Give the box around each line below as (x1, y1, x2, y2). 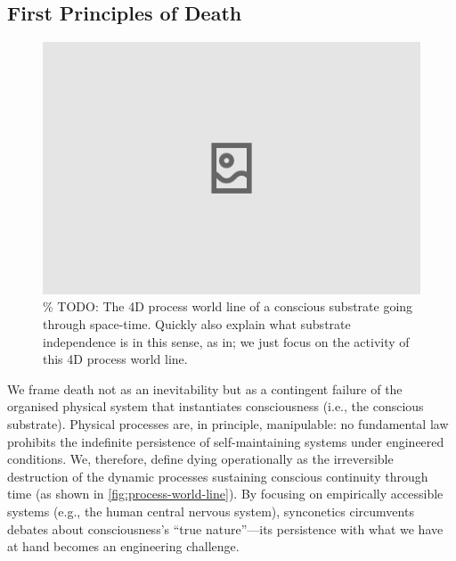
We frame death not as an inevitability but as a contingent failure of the (7, 379, 403, 398)
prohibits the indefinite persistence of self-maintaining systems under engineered (7, 432, 444, 450)
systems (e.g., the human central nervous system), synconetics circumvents (7, 501, 414, 520)
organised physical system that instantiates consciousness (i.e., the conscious (7, 397, 424, 416)
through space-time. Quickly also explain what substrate (43, 315, 351, 334)
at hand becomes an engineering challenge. (7, 537, 240, 556)
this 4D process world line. (43, 350, 188, 368)
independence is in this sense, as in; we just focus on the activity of (43, 332, 410, 351)
